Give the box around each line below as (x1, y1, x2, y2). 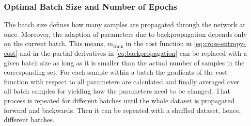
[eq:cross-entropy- (194, 38, 246, 48)
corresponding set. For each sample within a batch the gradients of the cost (4, 67, 228, 77)
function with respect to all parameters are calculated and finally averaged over (4, 76, 240, 86)
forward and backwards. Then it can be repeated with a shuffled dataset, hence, (4, 105, 241, 115)
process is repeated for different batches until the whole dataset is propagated (4, 95, 235, 105)
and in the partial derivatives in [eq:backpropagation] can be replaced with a (19, 48, 247, 58)
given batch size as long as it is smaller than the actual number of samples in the (4, 57, 245, 67)
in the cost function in (125, 38, 192, 48)
